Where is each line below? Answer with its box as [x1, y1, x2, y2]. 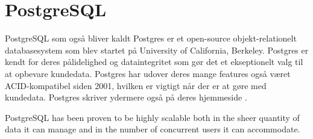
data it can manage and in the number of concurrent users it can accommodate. [5, 123, 300, 135]
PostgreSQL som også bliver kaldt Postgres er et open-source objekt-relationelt [5, 32, 297, 45]
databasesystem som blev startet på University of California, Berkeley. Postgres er [5, 43, 309, 56]
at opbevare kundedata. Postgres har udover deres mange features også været [5, 67, 291, 79]
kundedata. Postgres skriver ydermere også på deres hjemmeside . [5, 91, 247, 103]
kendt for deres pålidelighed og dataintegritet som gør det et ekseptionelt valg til [5, 55, 303, 68]
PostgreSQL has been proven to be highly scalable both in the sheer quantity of [5, 111, 300, 123]
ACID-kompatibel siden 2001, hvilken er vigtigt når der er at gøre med [5, 79, 267, 91]
